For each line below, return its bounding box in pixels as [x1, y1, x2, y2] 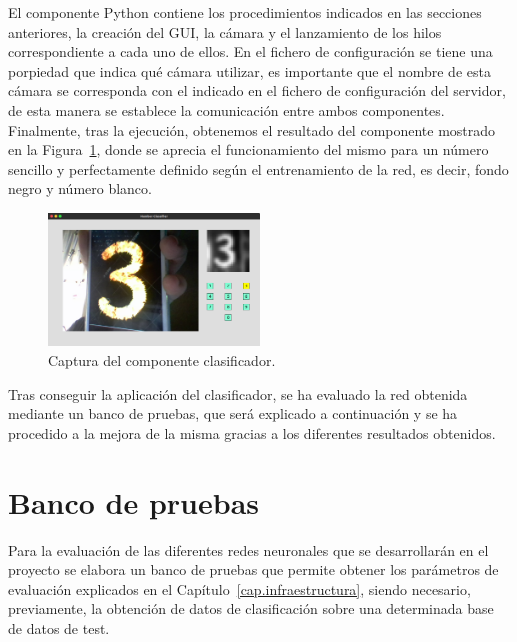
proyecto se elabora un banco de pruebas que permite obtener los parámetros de [8, 559, 499, 580]
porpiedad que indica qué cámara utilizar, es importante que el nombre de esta [8, 60, 491, 81]
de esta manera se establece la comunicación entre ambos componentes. [8, 99, 445, 120]
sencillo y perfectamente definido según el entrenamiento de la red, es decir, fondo [8, 158, 509, 179]
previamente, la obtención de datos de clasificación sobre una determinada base [8, 598, 494, 619]
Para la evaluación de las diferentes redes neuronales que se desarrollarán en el [8, 539, 489, 560]
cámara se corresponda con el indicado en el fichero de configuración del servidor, [8, 80, 506, 101]
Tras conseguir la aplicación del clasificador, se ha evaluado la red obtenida [8, 383, 468, 404]
